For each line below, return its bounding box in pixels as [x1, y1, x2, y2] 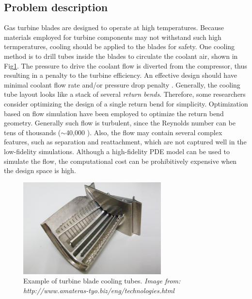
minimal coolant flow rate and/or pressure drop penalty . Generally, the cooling [4, 79, 240, 89]
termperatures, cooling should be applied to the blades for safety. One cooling [4, 41, 235, 52]
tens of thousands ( [4, 127, 61, 137]
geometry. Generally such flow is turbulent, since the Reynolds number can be [4, 118, 236, 128]
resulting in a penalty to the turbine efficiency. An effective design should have [4, 70, 237, 80]
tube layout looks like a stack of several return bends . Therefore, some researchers [4, 89, 246, 99]
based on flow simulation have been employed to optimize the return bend [4, 108, 224, 118]
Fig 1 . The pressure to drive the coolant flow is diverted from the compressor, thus [4, 60, 247, 70]
